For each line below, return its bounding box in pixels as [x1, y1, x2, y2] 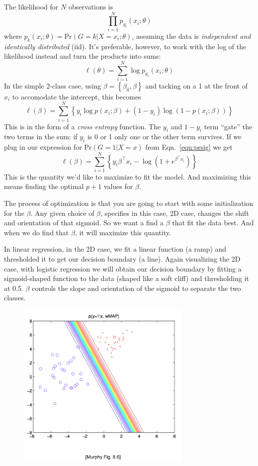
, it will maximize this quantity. [75, 227, 171, 237]
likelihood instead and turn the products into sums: [4, 51, 161, 61]
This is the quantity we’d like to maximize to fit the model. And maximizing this [4, 171, 251, 182]
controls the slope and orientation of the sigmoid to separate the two [32, 282, 241, 293]
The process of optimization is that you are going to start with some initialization [4, 198, 254, 208]
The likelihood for [4, 1, 59, 11]
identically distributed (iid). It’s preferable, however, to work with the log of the [4, 41, 247, 51]
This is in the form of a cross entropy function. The [4, 121, 161, 131]
